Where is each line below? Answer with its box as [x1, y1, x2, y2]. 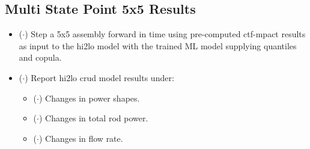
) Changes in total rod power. [38, 112, 148, 124]
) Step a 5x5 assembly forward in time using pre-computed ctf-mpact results [25, 28, 306, 40]
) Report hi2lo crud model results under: [25, 71, 174, 84]
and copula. [19, 51, 62, 64]
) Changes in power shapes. [38, 91, 140, 104]
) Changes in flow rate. [38, 132, 123, 144]
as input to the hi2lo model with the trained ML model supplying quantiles [19, 39, 297, 52]
